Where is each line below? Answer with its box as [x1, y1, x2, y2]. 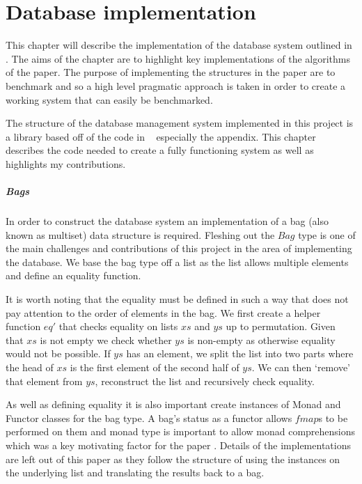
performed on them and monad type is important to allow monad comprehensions [6, 424, 356, 439]
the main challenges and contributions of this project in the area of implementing [6, 241, 352, 256]
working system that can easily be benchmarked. [6, 92, 213, 107]
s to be [318, 410, 348, 425]
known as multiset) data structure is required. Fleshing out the [6, 227, 275, 242]
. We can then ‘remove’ [251, 359, 350, 374]
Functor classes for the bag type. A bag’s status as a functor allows [6, 410, 292, 425]
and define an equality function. [6, 268, 141, 283]
